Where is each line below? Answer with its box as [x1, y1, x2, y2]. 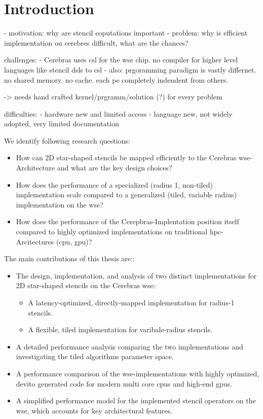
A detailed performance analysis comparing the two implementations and [16, 341, 243, 352]
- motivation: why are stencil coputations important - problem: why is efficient [4, 27, 248, 38]
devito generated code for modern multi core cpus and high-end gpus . [16, 378, 233, 389]
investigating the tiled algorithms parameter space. [16, 351, 174, 362]
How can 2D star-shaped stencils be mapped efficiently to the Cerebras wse [16, 152, 250, 163]
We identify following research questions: [4, 135, 130, 146]
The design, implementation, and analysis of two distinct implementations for [16, 270, 257, 281]
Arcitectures [16, 236, 54, 247]
